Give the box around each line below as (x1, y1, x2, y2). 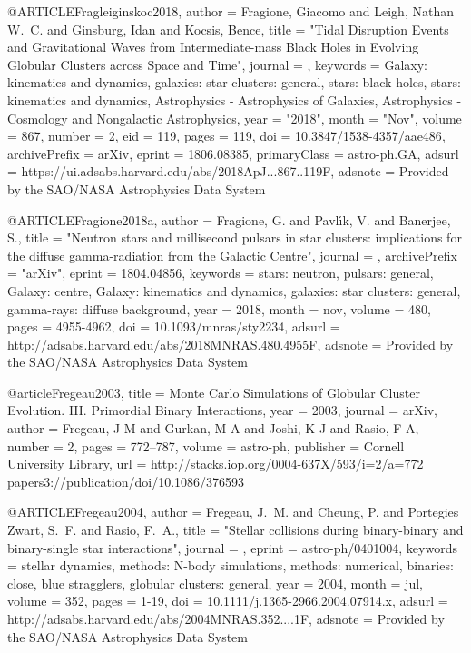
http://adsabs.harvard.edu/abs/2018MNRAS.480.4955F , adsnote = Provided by (7, 334, 454, 353)
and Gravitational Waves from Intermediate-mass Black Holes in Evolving (7, 37, 419, 56)
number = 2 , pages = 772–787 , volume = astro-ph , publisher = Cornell (7, 436, 405, 455)
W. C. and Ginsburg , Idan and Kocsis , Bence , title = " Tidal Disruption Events (7, 19, 449, 38)
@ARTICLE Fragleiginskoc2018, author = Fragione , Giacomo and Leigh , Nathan (7, 2, 454, 20)
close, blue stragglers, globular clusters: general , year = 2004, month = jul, (7, 573, 423, 592)
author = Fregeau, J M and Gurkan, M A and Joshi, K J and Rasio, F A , (7, 419, 419, 438)
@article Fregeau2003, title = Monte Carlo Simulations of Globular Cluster (7, 382, 420, 401)
